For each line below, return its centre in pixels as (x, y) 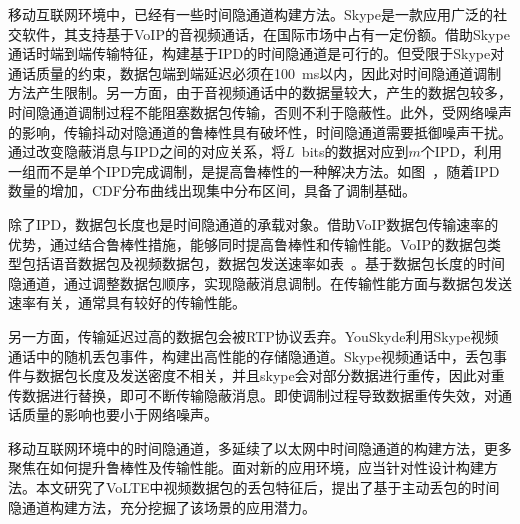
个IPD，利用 (461, 151)
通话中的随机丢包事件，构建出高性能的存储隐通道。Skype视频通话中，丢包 (250, 355)
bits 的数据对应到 (355, 151)
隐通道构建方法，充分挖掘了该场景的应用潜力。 (162, 506)
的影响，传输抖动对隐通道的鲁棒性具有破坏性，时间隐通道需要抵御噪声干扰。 (260, 131)
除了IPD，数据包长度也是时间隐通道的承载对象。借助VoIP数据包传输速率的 (253, 223)
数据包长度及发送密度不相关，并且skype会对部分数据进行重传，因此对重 (270, 375)
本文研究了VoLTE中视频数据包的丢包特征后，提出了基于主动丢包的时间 (267, 487)
